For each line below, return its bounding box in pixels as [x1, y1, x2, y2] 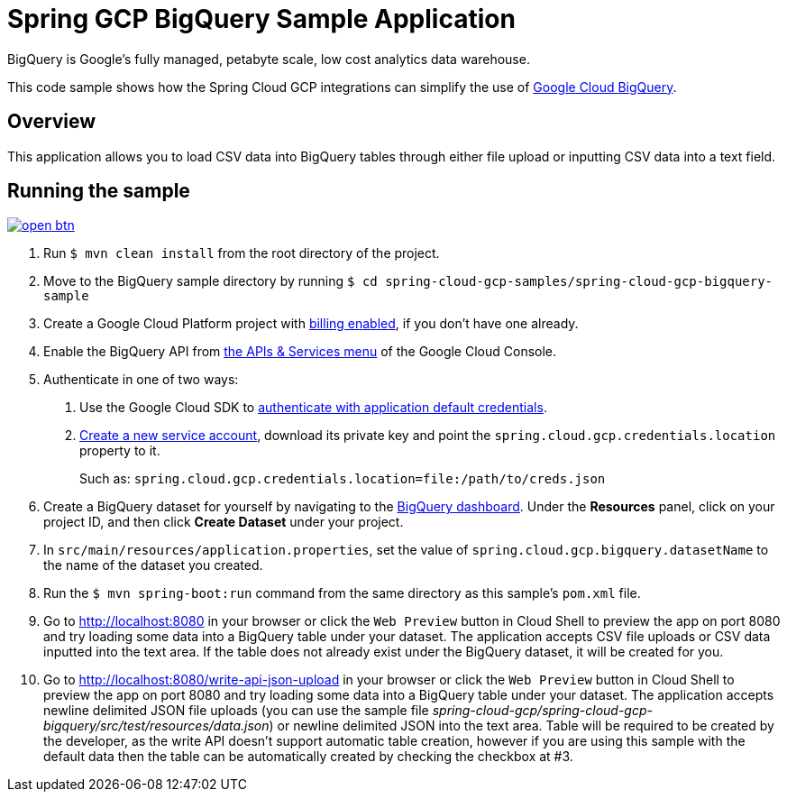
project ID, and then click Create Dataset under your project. [43, 514, 404, 530]
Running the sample [7, 179, 190, 203]
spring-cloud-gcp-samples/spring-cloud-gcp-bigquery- [385, 274, 773, 289]
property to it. [79, 443, 160, 459]
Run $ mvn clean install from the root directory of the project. [43, 245, 440, 262]
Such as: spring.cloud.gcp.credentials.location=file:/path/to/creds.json [79, 471, 606, 487]
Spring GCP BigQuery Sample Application [7, 4, 516, 34]
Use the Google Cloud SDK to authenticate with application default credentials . [79, 399, 547, 416]
